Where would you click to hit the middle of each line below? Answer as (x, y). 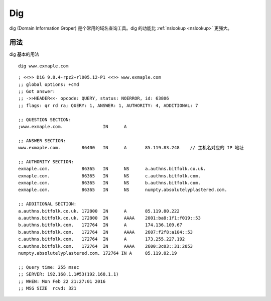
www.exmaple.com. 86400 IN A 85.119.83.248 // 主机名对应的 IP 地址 (131, 148)
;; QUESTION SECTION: (45, 120)
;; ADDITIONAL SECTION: (47, 204)
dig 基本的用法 (24, 54)
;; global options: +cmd (49, 84)
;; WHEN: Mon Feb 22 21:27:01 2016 (62, 281)
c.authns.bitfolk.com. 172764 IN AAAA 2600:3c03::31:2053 (106, 246)
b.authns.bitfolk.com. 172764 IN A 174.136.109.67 (100, 225)
